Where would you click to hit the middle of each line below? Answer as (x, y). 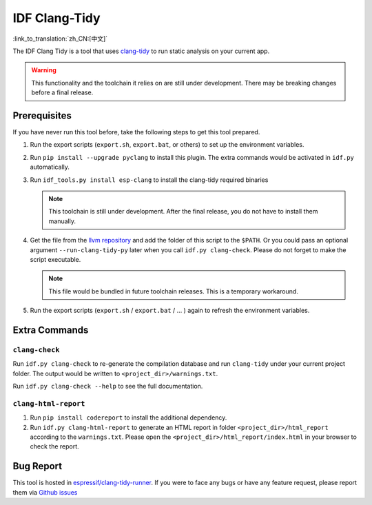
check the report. (54, 446)
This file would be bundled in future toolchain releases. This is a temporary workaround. (174, 291)
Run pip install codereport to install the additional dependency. (128, 418)
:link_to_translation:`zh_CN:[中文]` (60, 39)
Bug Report (38, 466)
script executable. (55, 259)
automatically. (50, 167)
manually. (62, 221)
